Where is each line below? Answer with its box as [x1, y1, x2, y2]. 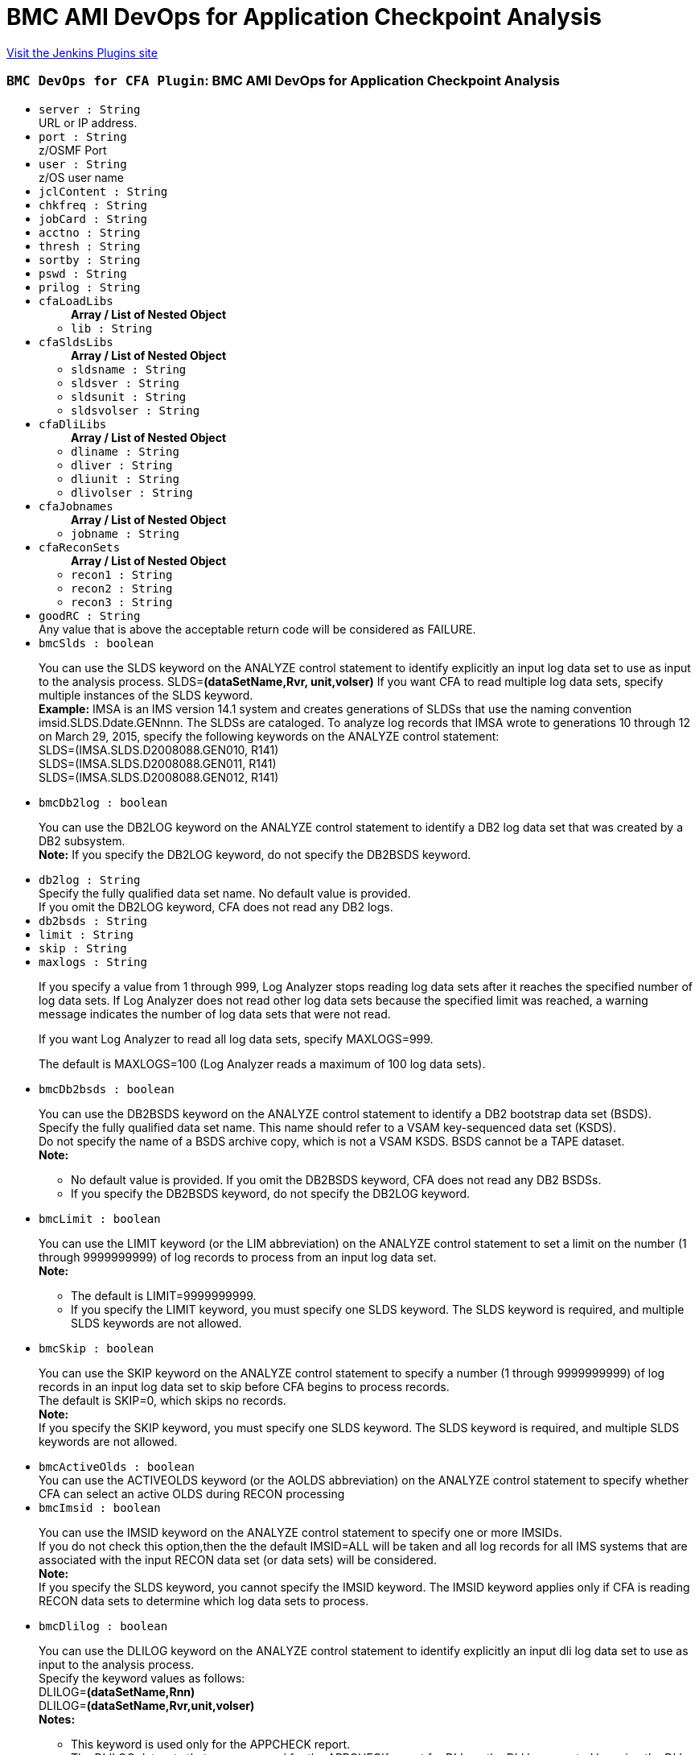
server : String [39, 102, 141, 116]
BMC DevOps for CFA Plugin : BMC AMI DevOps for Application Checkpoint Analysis [6, 72, 560, 89]
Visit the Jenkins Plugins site [6, 45, 158, 60]
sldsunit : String [71, 390, 187, 403]
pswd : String [39, 266, 127, 280]
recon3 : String [71, 595, 173, 609]
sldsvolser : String [71, 403, 200, 417]
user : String [39, 157, 127, 171]
